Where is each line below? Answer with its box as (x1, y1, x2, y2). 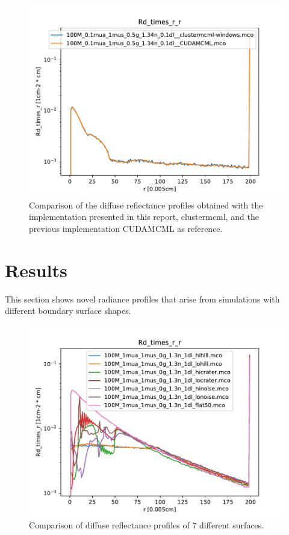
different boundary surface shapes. (5, 304, 131, 317)
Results (5, 257, 67, 282)
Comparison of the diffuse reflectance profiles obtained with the (29, 198, 263, 211)
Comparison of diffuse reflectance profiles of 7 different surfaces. (29, 519, 264, 531)
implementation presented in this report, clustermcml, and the (29, 210, 259, 223)
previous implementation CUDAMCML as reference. (29, 222, 223, 234)
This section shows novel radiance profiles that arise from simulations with (5, 292, 280, 305)
